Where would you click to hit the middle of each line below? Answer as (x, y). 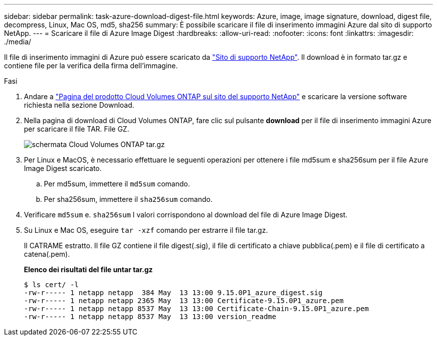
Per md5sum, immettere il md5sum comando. (117, 184)
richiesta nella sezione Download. (79, 105)
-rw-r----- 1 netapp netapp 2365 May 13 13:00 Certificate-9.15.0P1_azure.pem (184, 301)
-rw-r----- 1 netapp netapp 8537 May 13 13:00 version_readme (150, 317)
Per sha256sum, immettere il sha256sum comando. (128, 199)
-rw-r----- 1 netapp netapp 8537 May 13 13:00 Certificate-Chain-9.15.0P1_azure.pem (197, 309)
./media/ (18, 42)
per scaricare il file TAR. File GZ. (77, 129)
